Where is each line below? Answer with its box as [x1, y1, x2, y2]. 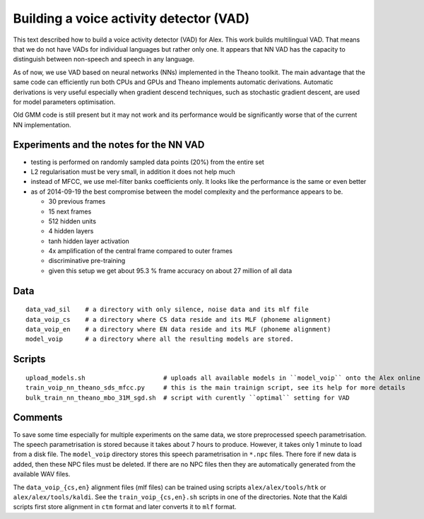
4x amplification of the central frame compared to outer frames [48, 247, 233, 255]
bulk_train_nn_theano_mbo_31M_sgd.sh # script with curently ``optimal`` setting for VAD [25, 393, 350, 402]
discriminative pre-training [48, 257, 126, 265]
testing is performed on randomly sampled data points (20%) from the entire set [30, 158, 264, 166]
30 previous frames [48, 197, 106, 206]
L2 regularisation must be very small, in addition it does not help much [30, 167, 236, 176]
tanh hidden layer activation [48, 237, 130, 245]
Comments [13, 412, 63, 424]
